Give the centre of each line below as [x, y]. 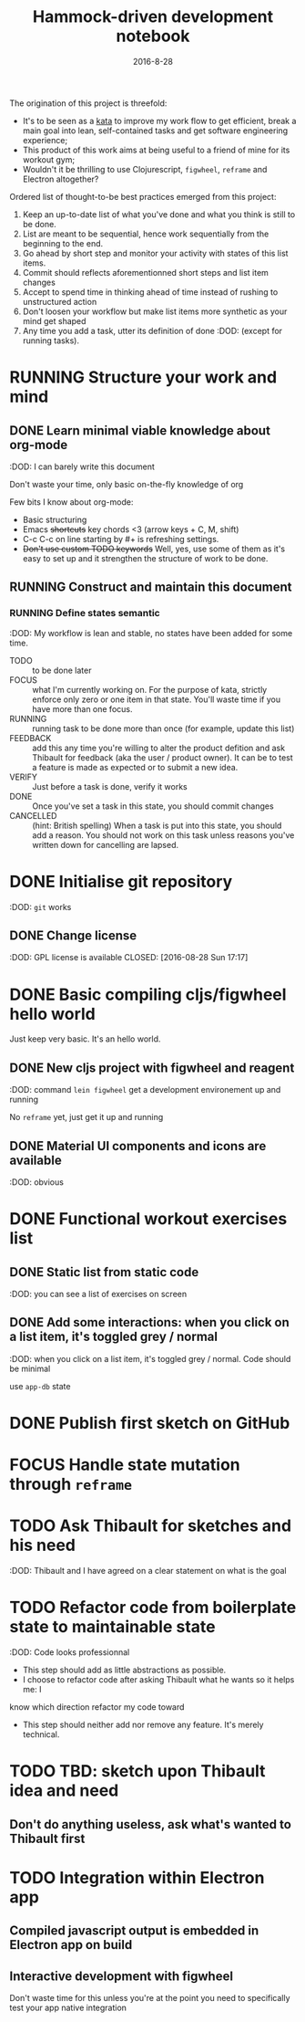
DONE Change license [73, 935]
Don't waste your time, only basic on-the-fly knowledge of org [127, 484]
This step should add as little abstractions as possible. [124, 1670]
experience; [45, 140]
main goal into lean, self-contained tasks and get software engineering [155, 131]
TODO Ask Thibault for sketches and [151, 1526]
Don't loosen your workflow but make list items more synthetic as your [155, 311]
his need [42, 1545]
